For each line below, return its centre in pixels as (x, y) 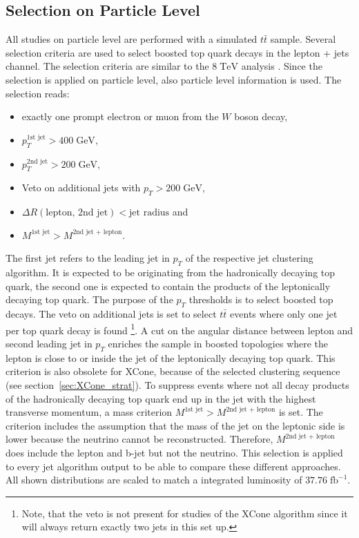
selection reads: (38, 93)
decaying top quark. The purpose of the (89, 299)
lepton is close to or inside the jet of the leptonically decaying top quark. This (171, 357)
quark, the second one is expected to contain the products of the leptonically (168, 286)
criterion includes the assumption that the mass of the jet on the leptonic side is (175, 425)
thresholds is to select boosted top (261, 299)
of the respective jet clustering (249, 258)
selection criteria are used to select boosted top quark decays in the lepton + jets (177, 52)
